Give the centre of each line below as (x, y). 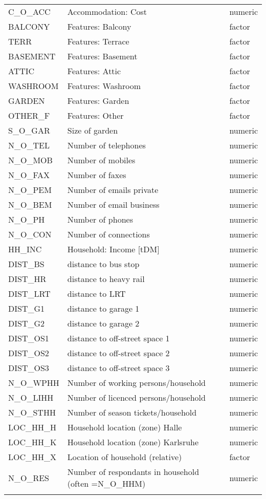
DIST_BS (26, 264)
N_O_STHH (32, 412)
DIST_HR (27, 279)
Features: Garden (98, 101)
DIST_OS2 (29, 353)
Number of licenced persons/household (136, 397)
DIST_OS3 (29, 368)
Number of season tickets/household (132, 412)
